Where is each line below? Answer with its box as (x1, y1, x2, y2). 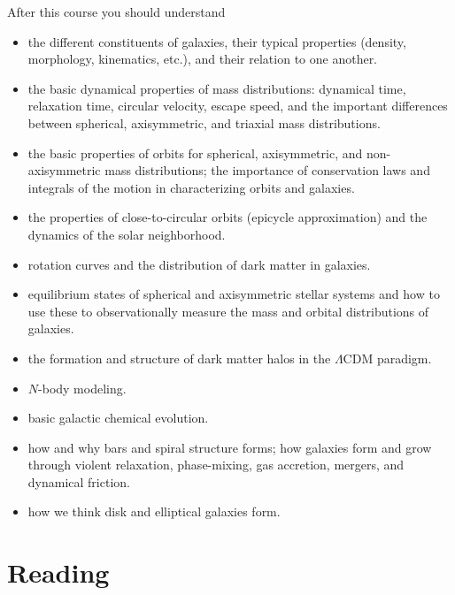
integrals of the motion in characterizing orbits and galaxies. (27, 178, 355, 196)
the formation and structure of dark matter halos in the (27, 348, 331, 367)
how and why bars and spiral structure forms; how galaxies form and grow (27, 438, 432, 456)
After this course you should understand (7, 3, 226, 20)
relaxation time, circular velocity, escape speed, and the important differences (27, 96, 448, 115)
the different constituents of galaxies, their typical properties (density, (27, 32, 406, 50)
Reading (7, 554, 110, 591)
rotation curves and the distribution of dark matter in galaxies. (27, 255, 371, 273)
